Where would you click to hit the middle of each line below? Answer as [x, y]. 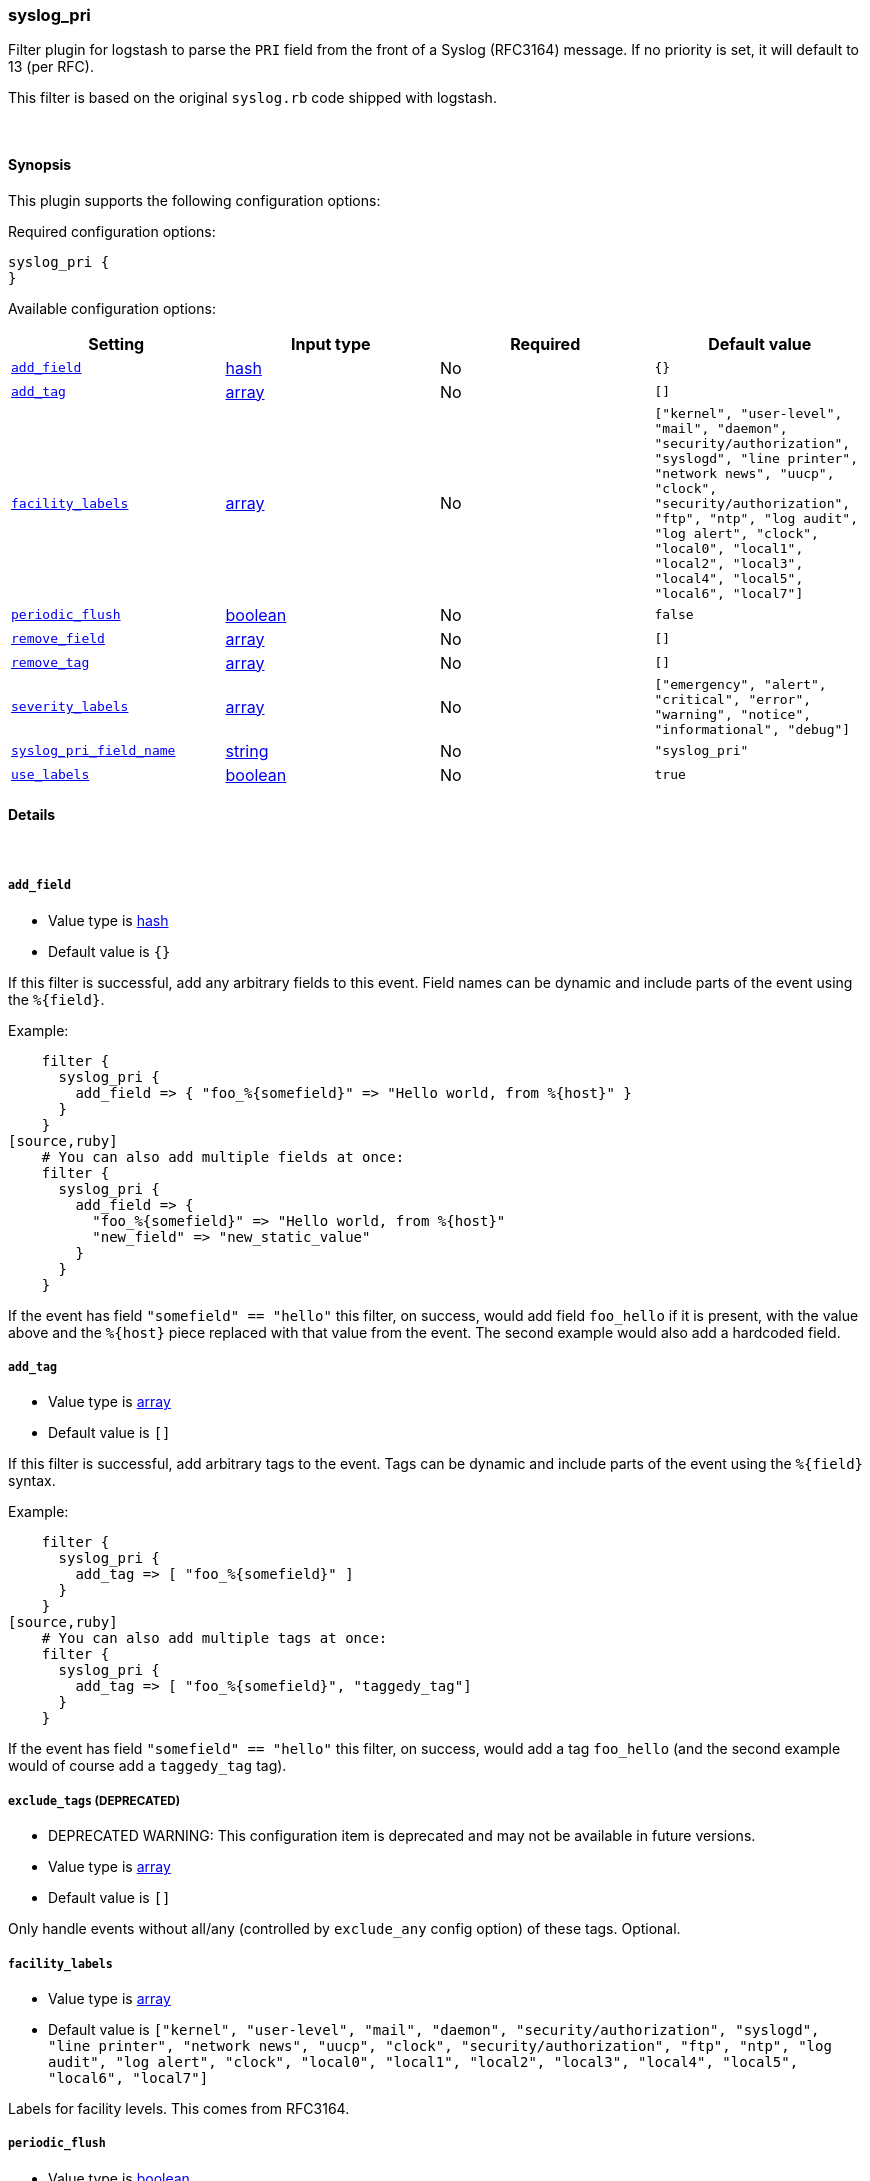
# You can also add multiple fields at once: [223, 1156]
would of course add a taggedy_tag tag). [147, 1766]
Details [32, 815]
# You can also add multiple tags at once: [214, 1638]
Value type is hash [108, 920]
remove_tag [50, 663]
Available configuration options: [112, 308]
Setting [116, 343]
